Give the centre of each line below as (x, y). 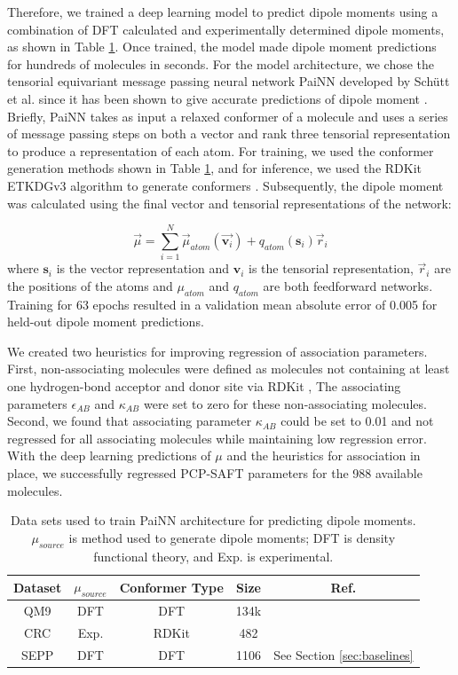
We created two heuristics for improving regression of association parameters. (217, 351)
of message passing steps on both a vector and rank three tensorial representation (229, 133)
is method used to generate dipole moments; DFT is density (232, 537)
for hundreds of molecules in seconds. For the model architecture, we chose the (221, 63)
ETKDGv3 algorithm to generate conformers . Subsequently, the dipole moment (225, 185)
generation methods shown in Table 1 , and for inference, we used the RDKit (215, 168)
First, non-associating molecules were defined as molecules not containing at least (229, 369)
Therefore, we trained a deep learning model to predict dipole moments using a (223, 12)
